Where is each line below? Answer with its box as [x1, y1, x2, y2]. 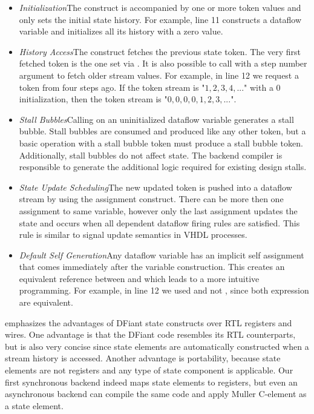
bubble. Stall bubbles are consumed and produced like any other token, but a [19, 125, 306, 137]
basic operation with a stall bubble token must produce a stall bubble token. [19, 136, 303, 149]
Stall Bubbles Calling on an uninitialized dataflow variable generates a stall [19, 113, 294, 125]
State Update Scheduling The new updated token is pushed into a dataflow [19, 180, 292, 193]
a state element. [5, 399, 64, 412]
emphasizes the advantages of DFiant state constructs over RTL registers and [5, 316, 292, 329]
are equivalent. [19, 296, 73, 309]
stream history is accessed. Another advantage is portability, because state [5, 352, 281, 364]
